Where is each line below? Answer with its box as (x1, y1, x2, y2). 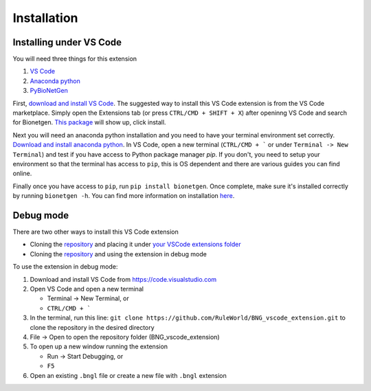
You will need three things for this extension (12, 55, 137, 63)
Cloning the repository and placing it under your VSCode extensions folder (30, 241, 241, 249)
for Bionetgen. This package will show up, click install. (12, 118, 166, 126)
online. (12, 169, 32, 178)
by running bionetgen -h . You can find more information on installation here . (12, 192, 235, 200)
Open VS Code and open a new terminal (30, 285, 144, 293)
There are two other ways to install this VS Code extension (12, 227, 179, 236)
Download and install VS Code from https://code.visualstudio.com (30, 275, 217, 283)
